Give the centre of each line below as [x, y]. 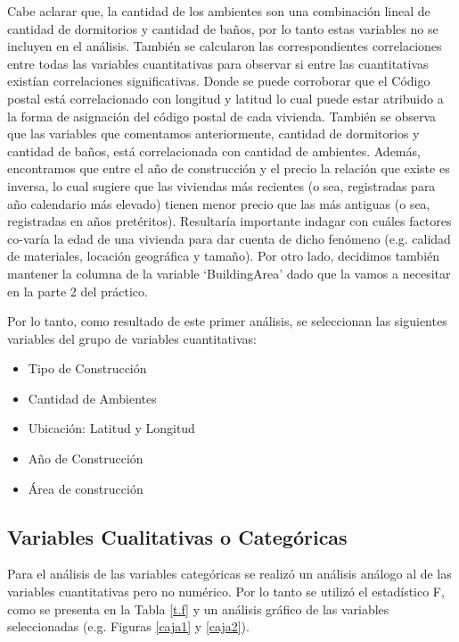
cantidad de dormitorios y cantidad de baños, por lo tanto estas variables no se [223, 28]
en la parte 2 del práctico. [78, 291]
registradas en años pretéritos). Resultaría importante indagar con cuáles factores [229, 221]
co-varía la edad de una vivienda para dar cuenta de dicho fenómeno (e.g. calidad [229, 238]
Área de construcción [86, 488]
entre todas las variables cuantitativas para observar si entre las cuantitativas [218, 63]
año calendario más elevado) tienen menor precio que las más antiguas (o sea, [219, 203]
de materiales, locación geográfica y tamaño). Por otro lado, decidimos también [224, 256]
